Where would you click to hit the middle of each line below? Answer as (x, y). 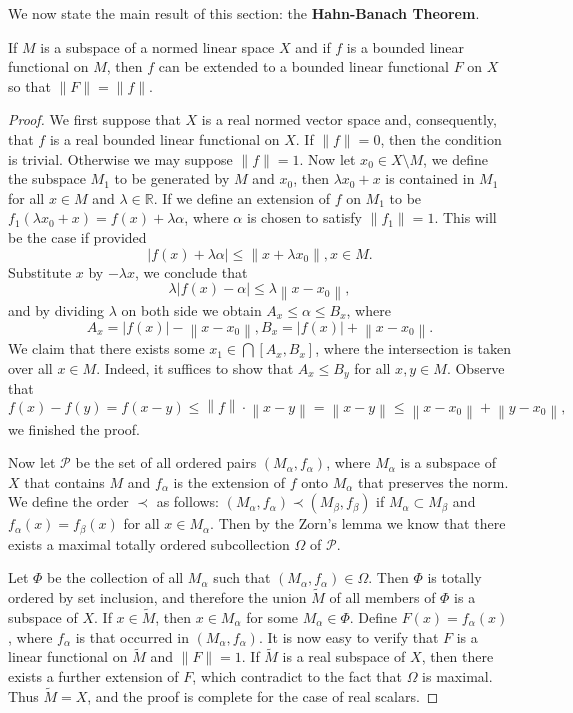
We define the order (68, 501)
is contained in (430, 178)
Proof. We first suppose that (94, 119)
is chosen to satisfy (304, 217)
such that (242, 577)
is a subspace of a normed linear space (157, 46)
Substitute (40, 271)
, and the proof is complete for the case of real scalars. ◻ (263, 695)
